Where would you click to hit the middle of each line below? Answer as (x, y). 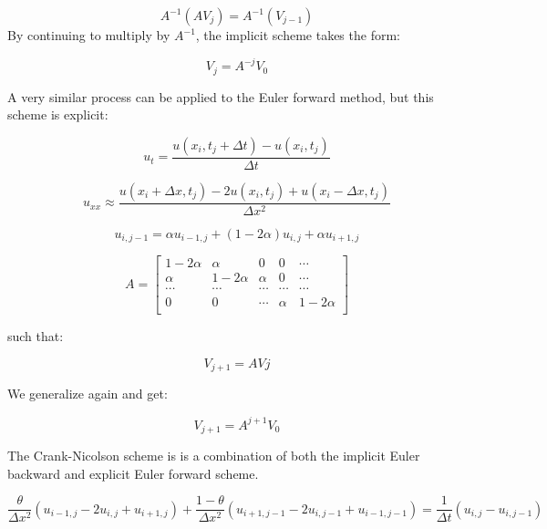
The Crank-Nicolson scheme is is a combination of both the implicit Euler (214, 455)
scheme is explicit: (58, 114)
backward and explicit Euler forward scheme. (133, 473)
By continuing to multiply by (89, 35)
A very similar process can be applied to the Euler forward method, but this (221, 96)
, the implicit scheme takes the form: (298, 35)
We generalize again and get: (88, 394)
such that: (36, 336)
